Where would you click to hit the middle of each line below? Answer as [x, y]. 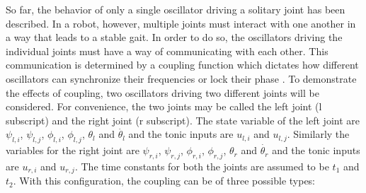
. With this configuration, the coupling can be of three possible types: [164, 181]
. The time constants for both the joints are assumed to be [202, 166]
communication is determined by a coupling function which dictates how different [182, 65]
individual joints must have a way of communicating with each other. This [167, 51]
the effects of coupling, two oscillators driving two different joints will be [162, 92]
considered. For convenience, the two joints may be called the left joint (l [164, 106]
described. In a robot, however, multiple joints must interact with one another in [181, 23]
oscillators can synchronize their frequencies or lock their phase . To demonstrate [181, 78]
